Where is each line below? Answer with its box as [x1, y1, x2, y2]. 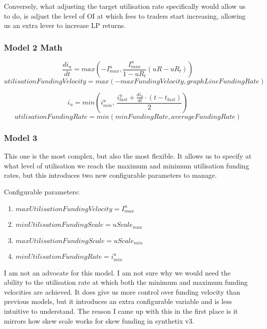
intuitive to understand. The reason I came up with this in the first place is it [4, 306, 238, 316]
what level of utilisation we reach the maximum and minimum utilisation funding [4, 160, 249, 170]
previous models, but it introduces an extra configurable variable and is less [4, 296, 232, 306]
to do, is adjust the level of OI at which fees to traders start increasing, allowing [4, 10, 246, 21]
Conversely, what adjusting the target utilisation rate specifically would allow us [4, 1, 246, 11]
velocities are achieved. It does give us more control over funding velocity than [4, 286, 240, 297]
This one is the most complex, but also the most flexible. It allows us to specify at [4, 151, 252, 161]
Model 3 [4, 131, 37, 143]
